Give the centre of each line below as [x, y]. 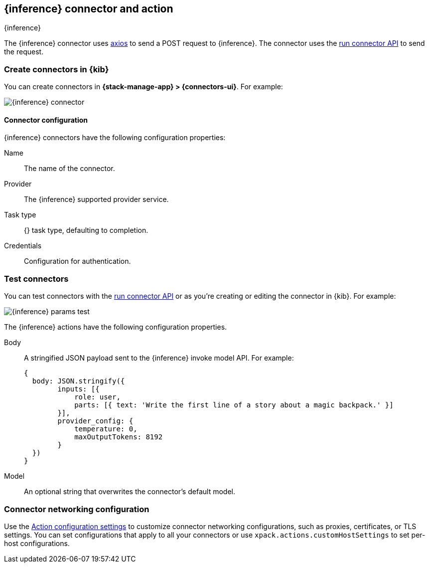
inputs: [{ [78, 389]
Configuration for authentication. [77, 261]
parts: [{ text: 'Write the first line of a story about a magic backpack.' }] [234, 405]
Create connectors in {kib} [57, 69]
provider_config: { [95, 421]
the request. [24, 52]
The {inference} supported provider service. [96, 199]
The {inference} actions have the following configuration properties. [116, 327]
